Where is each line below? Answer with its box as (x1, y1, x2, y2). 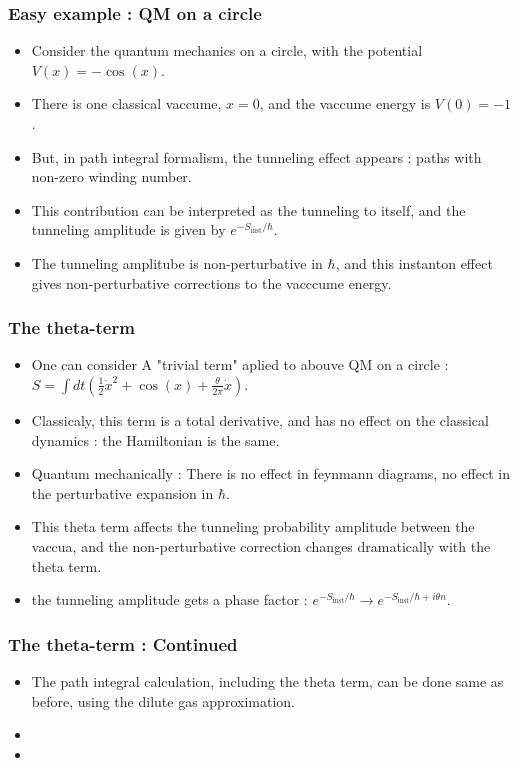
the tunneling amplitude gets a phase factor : (31, 589, 308, 610)
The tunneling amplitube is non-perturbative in (31, 252, 323, 273)
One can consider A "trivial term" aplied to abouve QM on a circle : (31, 354, 449, 375)
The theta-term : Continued (8, 631, 238, 656)
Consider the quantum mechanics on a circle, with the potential (31, 40, 423, 61)
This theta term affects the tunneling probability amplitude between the (31, 516, 475, 537)
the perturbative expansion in (31, 482, 214, 503)
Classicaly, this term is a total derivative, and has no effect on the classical (31, 409, 489, 430)
